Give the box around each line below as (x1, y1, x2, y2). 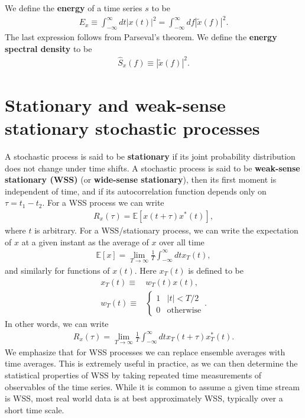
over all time (159, 235, 205, 248)
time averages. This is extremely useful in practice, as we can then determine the (5, 357, 298, 370)
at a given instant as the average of (21, 235, 149, 248)
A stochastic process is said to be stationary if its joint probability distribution (5, 150, 296, 162)
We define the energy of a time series (5, 2, 142, 14)
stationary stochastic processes (5, 116, 260, 140)
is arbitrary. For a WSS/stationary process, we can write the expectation (34, 223, 298, 236)
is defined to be (188, 264, 244, 276)
